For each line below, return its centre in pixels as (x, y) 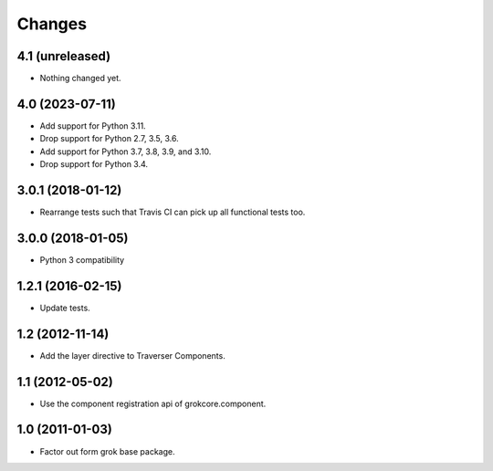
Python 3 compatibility (82, 259)
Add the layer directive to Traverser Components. (132, 355)
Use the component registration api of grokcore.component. (153, 403)
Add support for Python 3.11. (93, 126)
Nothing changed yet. (81, 78)
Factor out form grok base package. (107, 451)
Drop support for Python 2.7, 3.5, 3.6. (109, 139)
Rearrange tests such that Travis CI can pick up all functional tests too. (173, 212)
